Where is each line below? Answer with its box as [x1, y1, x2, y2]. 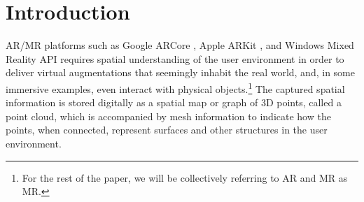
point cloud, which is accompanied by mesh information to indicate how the [6, 108, 331, 123]
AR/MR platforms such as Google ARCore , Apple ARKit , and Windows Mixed [6, 38, 354, 52]
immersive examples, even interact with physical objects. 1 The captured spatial [6, 79, 345, 96]
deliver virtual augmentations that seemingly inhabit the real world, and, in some [6, 65, 355, 80]
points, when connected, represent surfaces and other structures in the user [6, 122, 328, 137]
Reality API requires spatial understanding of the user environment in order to [6, 51, 344, 66]
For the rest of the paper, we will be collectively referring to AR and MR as [22, 170, 348, 185]
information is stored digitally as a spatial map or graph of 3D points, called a [6, 95, 342, 110]
